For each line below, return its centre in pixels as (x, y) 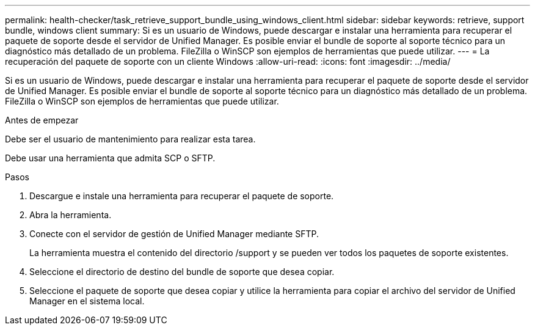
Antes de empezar (42, 120)
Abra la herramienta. (71, 215)
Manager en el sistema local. (87, 301)
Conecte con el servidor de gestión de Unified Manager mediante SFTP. (174, 234)
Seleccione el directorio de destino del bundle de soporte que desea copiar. (182, 272)
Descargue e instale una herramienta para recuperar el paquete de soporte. (182, 196)
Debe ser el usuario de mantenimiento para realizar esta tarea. (130, 139)
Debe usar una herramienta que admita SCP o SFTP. (110, 158)
